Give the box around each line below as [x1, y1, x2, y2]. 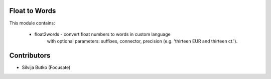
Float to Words [9, 6, 56, 15]
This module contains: [9, 20, 55, 26]
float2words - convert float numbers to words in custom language [34, 31, 171, 37]
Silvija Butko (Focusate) [22, 64, 71, 70]
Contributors [9, 51, 51, 60]
